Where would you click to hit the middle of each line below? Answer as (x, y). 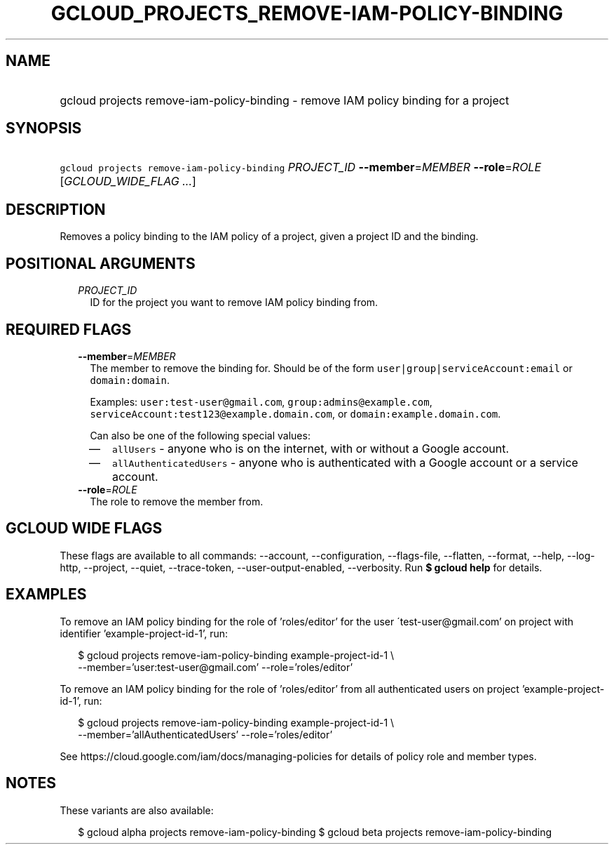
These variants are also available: (137, 810)
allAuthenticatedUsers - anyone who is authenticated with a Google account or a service (345, 462)
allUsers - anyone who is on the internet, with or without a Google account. (311, 448)
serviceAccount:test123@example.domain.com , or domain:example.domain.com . (295, 413)
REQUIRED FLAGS (69, 329)
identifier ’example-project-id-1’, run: (144, 633)
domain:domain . (130, 380)
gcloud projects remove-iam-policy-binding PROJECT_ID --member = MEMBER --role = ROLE (301, 167)
